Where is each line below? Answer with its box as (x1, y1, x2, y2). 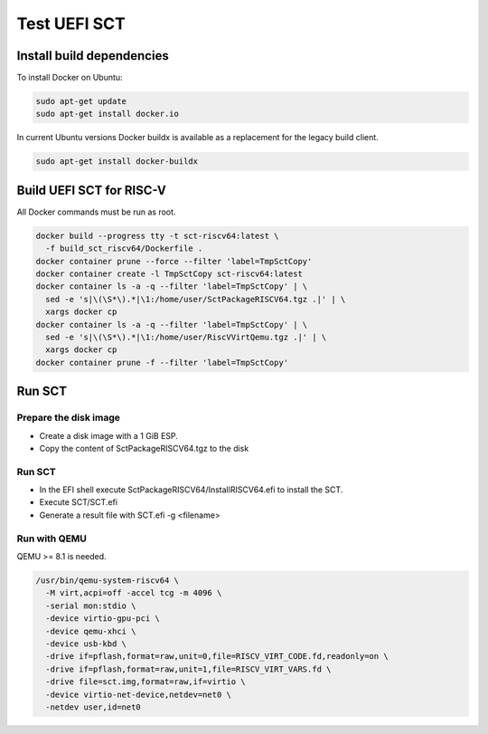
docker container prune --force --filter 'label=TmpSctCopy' (35, 256, 313, 266)
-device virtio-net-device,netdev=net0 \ (45, 689, 232, 700)
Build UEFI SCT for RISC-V (16, 182, 166, 198)
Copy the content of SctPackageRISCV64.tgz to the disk (39, 443, 249, 453)
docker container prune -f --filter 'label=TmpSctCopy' (35, 357, 289, 367)
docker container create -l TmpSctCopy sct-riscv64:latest (35, 269, 303, 280)
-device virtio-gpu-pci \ (45, 614, 160, 624)
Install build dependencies (16, 48, 169, 63)
